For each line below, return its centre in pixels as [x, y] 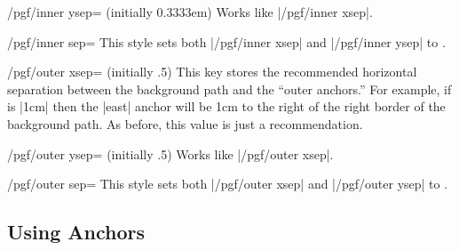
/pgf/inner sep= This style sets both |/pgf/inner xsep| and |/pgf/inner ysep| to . [226, 41]
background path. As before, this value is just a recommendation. [185, 123]
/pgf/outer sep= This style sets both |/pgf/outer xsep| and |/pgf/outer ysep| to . [228, 184]
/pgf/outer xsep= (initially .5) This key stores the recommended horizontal [212, 72]
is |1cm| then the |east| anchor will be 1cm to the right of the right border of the [226, 106]
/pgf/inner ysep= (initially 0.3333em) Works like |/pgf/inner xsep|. [190, 12]
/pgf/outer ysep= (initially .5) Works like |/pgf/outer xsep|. [170, 153]
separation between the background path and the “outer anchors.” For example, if [229, 89]
